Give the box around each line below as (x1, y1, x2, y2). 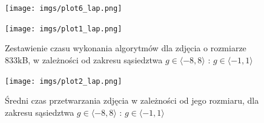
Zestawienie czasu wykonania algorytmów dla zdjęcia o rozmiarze (5, 42, 246, 54)
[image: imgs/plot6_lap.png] (5, 4, 122, 13)
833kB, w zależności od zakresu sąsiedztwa (5, 53, 163, 66)
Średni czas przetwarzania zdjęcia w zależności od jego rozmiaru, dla (5, 94, 259, 107)
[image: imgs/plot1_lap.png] (5, 24, 122, 33)
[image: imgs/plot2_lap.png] (5, 77, 122, 86)
